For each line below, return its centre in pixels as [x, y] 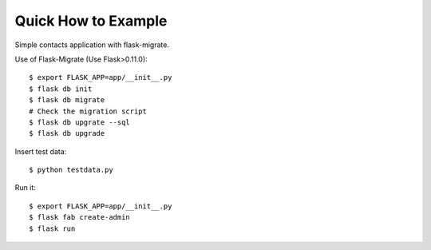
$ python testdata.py [71, 170]
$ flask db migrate [67, 100]
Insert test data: [41, 151]
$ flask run [52, 228]
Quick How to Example [91, 21]
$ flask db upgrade [67, 133]
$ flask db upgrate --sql [80, 122]
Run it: [25, 188]
